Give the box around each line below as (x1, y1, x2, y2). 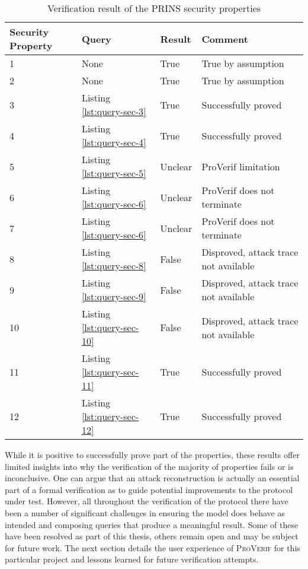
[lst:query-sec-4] (81, 135, 146, 149)
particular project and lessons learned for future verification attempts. (5, 553, 259, 565)
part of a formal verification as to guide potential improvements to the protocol (5, 483, 293, 495)
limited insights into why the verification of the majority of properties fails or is (5, 460, 294, 472)
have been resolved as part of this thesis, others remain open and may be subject (5, 530, 299, 542)
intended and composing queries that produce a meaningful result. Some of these (5, 518, 299, 530)
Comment (201, 31, 248, 46)
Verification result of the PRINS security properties (47, 1, 261, 15)
